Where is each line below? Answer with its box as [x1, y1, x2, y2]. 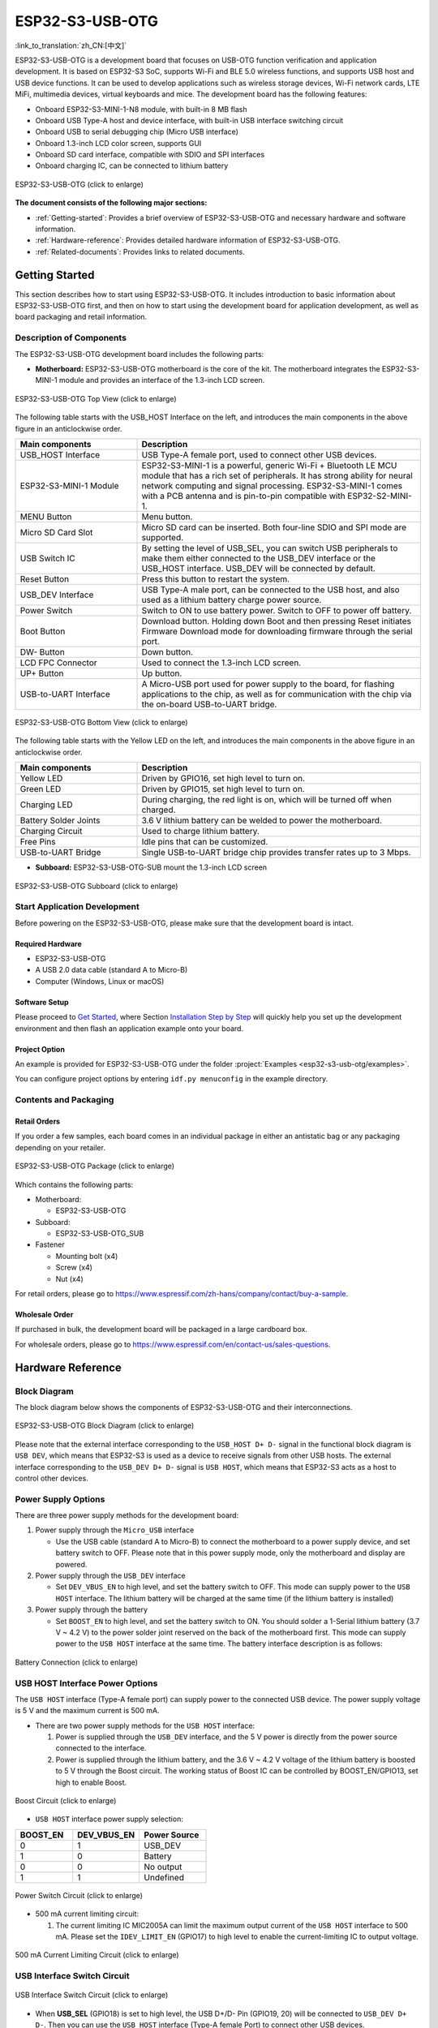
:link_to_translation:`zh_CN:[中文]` [15, 41, 127, 50]
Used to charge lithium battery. [141, 826, 260, 837]
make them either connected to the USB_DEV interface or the [141, 552, 376, 564]
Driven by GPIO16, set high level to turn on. [141, 773, 306, 784]
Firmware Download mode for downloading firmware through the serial [141, 625, 413, 637]
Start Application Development [15, 901, 140, 913]
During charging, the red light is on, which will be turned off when [141, 794, 393, 806]
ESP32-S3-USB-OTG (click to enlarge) [15, 179, 144, 189]
